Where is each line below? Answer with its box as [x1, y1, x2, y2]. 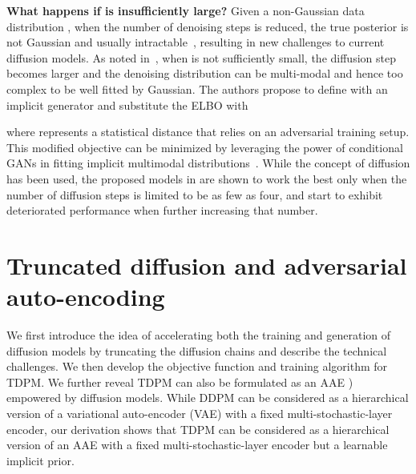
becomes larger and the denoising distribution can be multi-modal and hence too [6, 65, 403, 82]
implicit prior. [6, 452, 75, 468]
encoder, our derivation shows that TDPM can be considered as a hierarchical [6, 420, 390, 437]
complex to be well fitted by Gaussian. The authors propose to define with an [6, 80, 388, 97]
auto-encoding [6, 280, 165, 313]
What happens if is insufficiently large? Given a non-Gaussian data [6, 2, 365, 18]
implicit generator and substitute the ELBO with [6, 96, 248, 113]
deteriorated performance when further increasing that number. [6, 202, 318, 219]
